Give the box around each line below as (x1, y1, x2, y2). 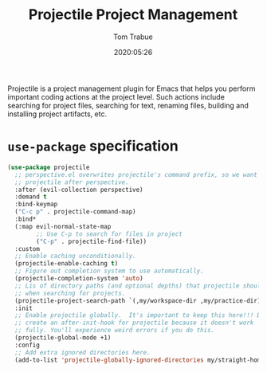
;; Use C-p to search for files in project (36, 229, 183, 238)
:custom (14, 245, 41, 253)
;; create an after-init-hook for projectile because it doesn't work (14, 319, 254, 327)
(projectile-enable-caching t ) (14, 260, 119, 268)
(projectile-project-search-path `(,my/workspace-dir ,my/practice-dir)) (14, 296, 265, 304)
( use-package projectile (7, 163, 90, 171)
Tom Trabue (113, 32, 153, 41)
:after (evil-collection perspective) (14, 186, 144, 194)
